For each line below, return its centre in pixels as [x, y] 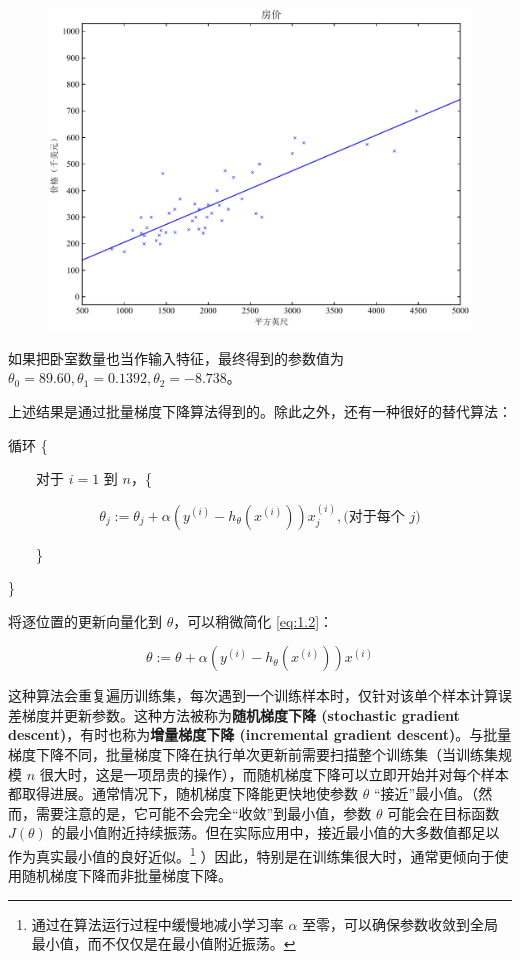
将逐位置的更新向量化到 [85, 620]
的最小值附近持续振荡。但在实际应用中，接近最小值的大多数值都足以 [275, 832]
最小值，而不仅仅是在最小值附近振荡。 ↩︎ [163, 943]
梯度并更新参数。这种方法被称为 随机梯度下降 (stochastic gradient [240, 714]
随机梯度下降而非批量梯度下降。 [126, 875]
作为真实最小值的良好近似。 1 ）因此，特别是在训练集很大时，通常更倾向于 [251, 854]
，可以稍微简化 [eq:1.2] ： [253, 620]
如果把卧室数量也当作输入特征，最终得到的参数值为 [176, 357]
